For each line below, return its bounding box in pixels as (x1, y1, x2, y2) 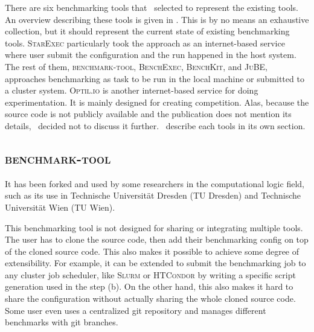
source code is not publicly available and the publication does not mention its (5, 107, 292, 120)
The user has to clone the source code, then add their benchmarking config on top (5, 233, 309, 246)
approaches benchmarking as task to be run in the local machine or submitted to (5, 72, 304, 85)
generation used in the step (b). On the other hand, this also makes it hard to (5, 280, 293, 293)
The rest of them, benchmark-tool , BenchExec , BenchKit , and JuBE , (5, 60, 268, 72)
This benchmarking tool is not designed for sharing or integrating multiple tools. (5, 221, 303, 234)
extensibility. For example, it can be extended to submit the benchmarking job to (5, 257, 306, 269)
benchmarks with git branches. (5, 316, 118, 328)
